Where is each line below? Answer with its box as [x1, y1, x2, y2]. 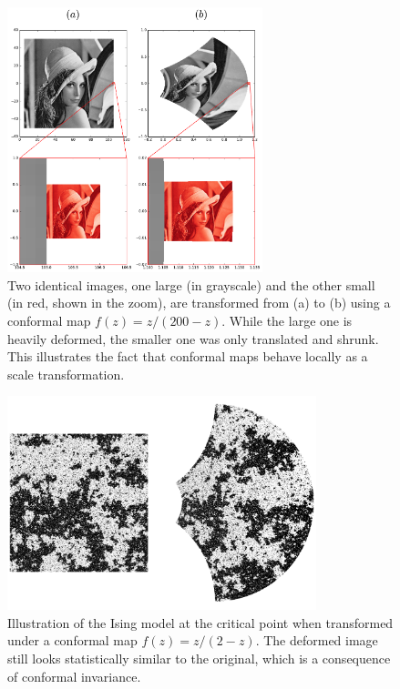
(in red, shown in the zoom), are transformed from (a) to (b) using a [7, 293, 391, 312]
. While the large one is [221, 310, 353, 329]
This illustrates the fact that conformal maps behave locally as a [7, 347, 368, 366]
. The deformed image [255, 631, 378, 650]
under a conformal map [7, 631, 138, 650]
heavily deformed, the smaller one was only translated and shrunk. [7, 329, 379, 348]
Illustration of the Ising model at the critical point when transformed [7, 613, 394, 632]
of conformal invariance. [7, 666, 141, 685]
